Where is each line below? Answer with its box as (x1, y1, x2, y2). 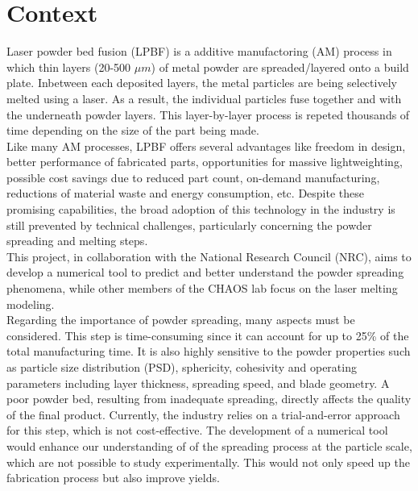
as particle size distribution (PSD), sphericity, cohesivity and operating (6, 359, 357, 375)
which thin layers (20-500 (6, 58, 131, 75)
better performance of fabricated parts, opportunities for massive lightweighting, (6, 153, 403, 170)
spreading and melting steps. (6, 232, 148, 249)
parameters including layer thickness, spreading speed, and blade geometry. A (6, 374, 390, 391)
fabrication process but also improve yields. (6, 469, 220, 486)
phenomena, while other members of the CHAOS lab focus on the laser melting (6, 280, 398, 297)
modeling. (6, 295, 55, 312)
